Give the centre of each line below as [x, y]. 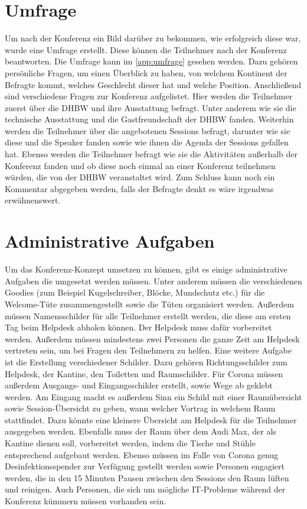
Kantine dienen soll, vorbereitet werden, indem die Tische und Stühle [130, 443]
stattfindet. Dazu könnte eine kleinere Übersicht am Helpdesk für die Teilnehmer [151, 419]
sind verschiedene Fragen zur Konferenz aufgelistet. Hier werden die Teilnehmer [149, 96]
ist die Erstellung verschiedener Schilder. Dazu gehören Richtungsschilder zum [146, 362]
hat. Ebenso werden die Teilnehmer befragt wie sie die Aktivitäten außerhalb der [151, 154]
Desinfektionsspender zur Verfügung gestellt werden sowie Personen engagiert [145, 466]
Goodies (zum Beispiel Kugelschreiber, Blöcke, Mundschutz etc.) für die [135, 292]
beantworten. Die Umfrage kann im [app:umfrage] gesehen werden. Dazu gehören [151, 61]
